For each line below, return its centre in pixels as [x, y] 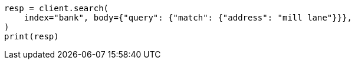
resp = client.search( [57, 8]
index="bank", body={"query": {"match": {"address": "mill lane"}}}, [188, 18]
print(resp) [32, 36]
